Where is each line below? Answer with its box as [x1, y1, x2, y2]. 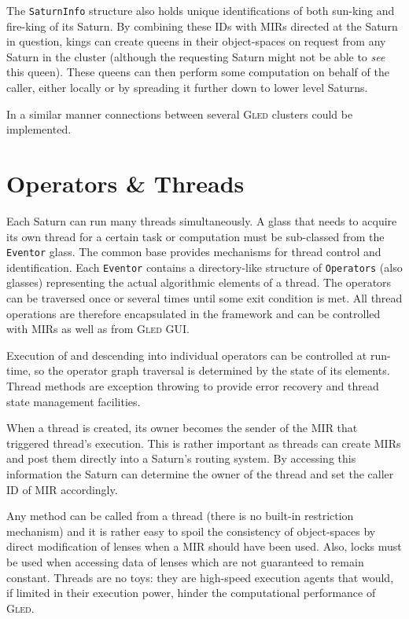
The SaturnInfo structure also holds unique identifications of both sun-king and [6, 2, 395, 18]
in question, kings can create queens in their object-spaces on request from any [6, 33, 386, 49]
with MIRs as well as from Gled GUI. [6, 320, 190, 337]
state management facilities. [6, 393, 141, 409]
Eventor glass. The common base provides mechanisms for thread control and [6, 244, 381, 260]
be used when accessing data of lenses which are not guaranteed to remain [6, 553, 364, 570]
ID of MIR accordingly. [6, 481, 118, 497]
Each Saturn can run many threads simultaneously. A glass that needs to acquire [6, 212, 397, 229]
